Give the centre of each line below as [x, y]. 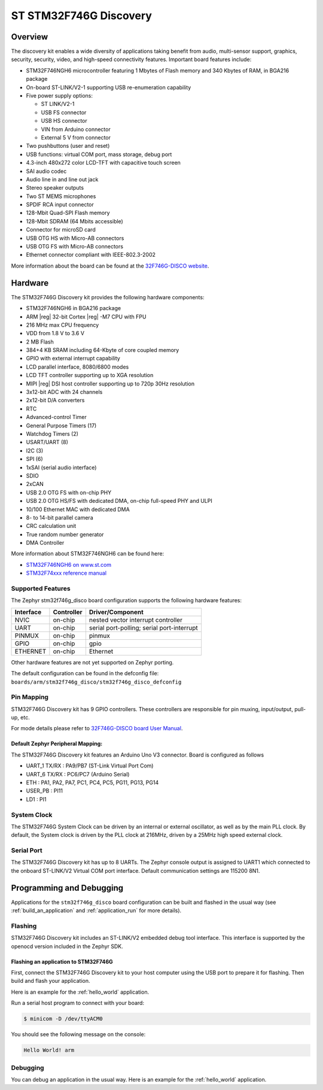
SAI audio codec [46, 171]
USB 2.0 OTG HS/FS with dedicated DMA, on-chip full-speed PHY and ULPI [119, 501]
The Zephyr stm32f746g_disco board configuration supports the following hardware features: [127, 600]
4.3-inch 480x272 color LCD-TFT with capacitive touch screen [103, 163]
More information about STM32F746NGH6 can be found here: [88, 554]
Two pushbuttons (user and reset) [68, 146]
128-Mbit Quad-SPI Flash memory [68, 213]
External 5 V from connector [76, 137]
